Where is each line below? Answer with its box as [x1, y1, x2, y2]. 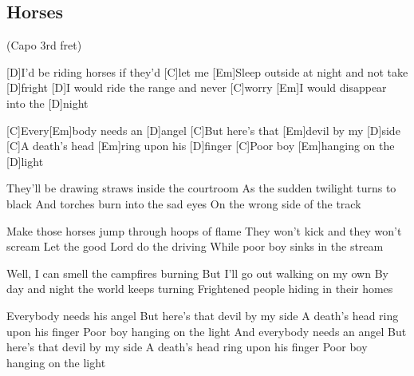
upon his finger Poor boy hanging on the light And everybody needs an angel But [6, 323, 407, 339]
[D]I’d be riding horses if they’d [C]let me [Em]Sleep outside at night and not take [6, 63, 408, 80]
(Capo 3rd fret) [6, 37, 82, 53]
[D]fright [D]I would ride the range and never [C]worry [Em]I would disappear [6, 79, 387, 96]
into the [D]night [6, 94, 89, 111]
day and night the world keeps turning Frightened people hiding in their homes [6, 280, 393, 297]
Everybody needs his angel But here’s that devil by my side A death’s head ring [6, 307, 399, 323]
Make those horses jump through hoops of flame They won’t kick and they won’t [6, 222, 402, 239]
